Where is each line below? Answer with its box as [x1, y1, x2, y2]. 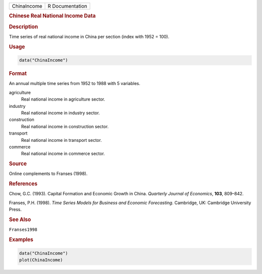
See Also [9, 216, 31, 223]
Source [9, 160, 27, 167]
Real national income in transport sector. [21, 137, 102, 143]
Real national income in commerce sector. [21, 151, 105, 156]
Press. [9, 206, 22, 212]
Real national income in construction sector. [21, 123, 109, 129]
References [9, 180, 38, 187]
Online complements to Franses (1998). [9, 171, 88, 177]
